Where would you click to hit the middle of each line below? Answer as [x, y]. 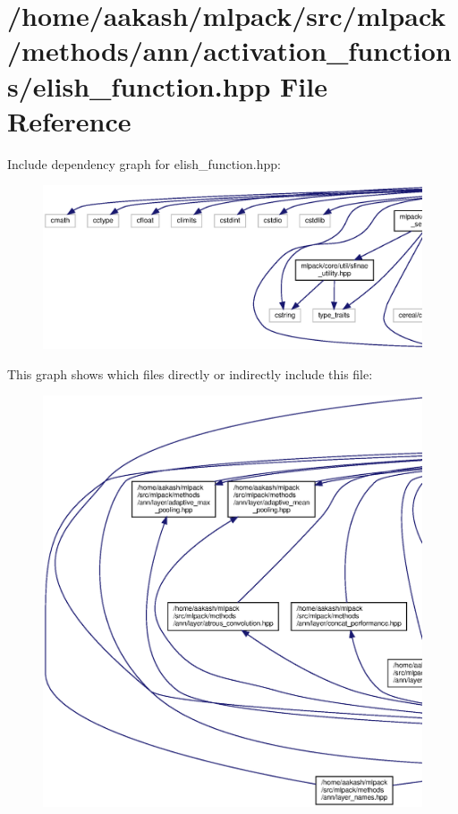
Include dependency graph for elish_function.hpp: [144, 163]
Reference [69, 120]
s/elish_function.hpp [139, 85]
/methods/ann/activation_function [229, 51]
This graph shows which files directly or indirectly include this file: [190, 373]
